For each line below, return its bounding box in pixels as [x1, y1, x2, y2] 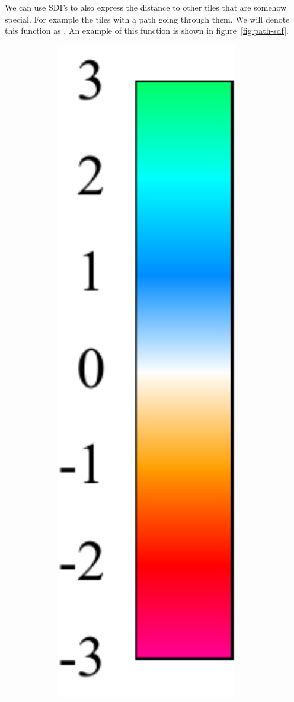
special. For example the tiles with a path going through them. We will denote [5, 12, 290, 25]
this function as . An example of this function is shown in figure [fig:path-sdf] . [5, 24, 289, 37]
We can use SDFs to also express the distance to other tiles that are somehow [5, 1, 287, 13]
